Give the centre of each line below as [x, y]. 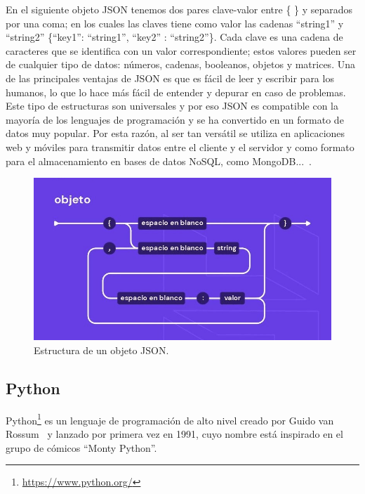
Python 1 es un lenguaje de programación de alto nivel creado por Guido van [170, 419]
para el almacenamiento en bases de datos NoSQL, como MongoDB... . [159, 161]
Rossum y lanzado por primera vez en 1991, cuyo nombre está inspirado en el [174, 434]
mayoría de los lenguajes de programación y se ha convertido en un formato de [175, 119]
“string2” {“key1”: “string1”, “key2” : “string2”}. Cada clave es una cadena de [174, 37]
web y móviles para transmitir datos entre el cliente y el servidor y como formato [180, 147]
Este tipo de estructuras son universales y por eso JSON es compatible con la [172, 106]
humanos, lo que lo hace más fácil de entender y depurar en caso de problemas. [176, 92]
